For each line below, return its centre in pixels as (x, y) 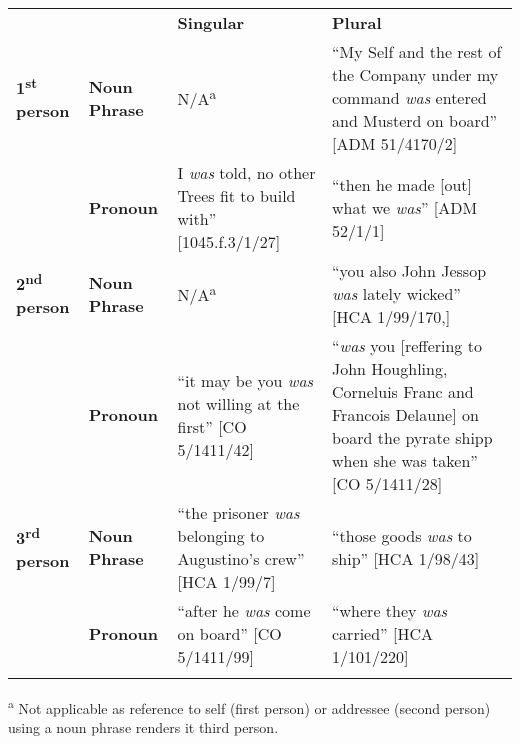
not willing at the (238, 403)
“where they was (390, 610)
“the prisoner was (238, 512)
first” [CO (212, 426)
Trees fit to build (236, 195)
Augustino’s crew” (241, 558)
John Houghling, (390, 368)
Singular (211, 22)
